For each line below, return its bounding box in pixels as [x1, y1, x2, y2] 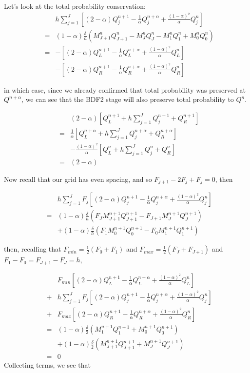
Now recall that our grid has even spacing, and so [4, 174, 152, 184]
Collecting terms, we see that [4, 360, 91, 370]
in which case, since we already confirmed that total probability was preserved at [4, 84, 246, 95]
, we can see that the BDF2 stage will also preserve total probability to [21, 94, 234, 104]
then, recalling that [4, 244, 61, 254]
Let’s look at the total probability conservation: [4, 1, 146, 11]
